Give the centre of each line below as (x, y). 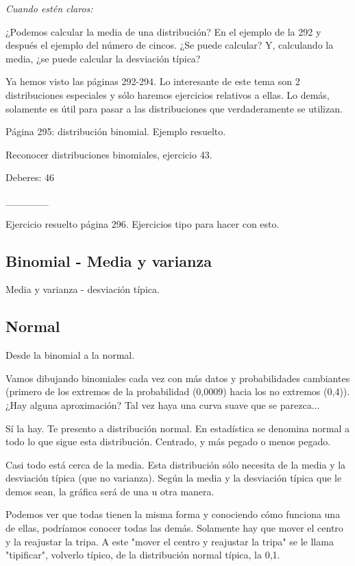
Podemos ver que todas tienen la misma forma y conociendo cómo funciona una (173, 514)
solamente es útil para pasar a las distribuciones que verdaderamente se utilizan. (174, 108)
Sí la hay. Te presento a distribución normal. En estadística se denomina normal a (178, 428)
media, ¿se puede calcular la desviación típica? (103, 58)
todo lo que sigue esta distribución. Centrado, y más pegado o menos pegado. (168, 441)
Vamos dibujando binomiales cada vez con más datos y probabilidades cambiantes (178, 378)
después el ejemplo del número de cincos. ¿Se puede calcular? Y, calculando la (170, 45)
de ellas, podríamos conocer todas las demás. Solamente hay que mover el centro (174, 528)
